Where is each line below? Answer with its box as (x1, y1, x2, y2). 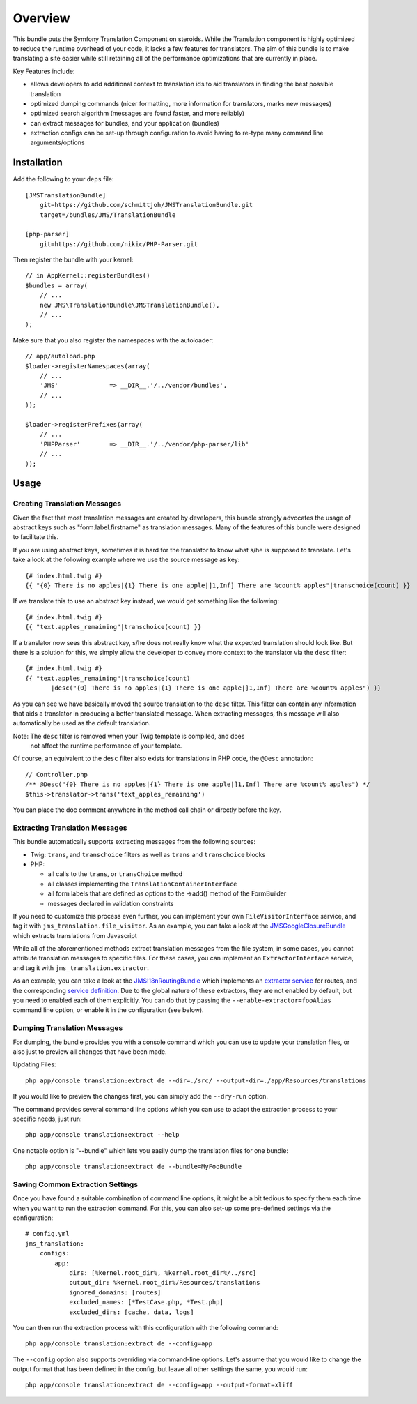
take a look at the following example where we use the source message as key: (13, 555, 240, 564)
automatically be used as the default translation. (13, 719, 151, 727)
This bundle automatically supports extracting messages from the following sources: (13, 838, 255, 846)
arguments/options (30, 138, 85, 146)
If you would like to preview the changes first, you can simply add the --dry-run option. (13, 1092, 268, 1101)
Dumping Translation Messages (13, 1023, 123, 1033)
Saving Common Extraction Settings (13, 1179, 139, 1189)
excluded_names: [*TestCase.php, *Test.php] (69, 1298, 224, 1306)
